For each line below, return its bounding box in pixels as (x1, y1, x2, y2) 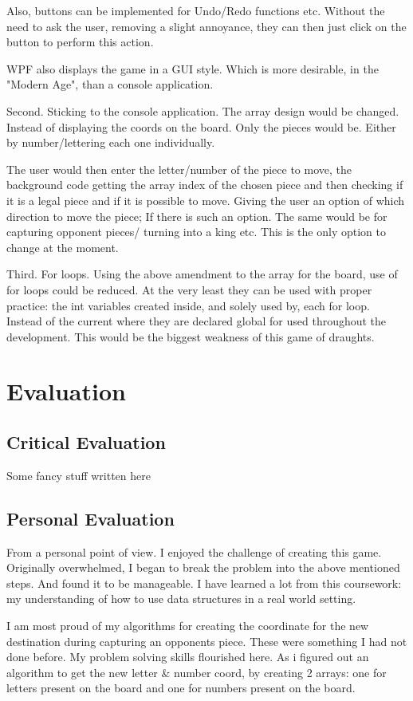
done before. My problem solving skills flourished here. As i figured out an (6, 648, 369, 665)
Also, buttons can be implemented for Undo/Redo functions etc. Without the (6, 2, 385, 18)
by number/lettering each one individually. (6, 134, 215, 151)
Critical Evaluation (6, 430, 166, 455)
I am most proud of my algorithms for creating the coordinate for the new (6, 617, 369, 634)
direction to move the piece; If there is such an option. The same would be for (6, 207, 387, 224)
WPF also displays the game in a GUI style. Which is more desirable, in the (6, 60, 379, 77)
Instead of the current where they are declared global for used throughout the (6, 313, 387, 329)
